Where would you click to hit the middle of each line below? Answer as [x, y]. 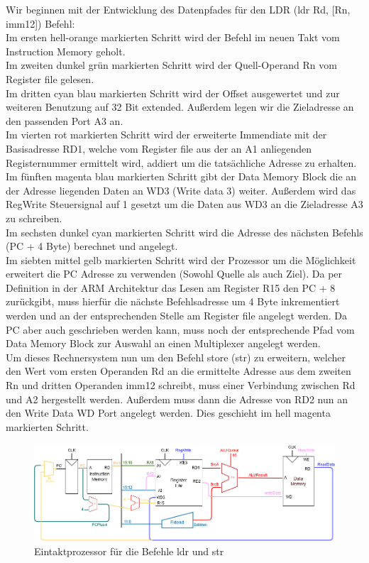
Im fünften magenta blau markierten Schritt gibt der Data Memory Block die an [181, 176]
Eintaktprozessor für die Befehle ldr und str [129, 551]
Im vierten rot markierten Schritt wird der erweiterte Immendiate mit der [166, 135]
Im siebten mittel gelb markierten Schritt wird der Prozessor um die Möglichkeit [181, 259]
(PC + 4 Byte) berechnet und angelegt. [92, 246]
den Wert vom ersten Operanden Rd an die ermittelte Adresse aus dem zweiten [178, 371]
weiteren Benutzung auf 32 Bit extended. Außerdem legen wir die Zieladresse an [180, 107]
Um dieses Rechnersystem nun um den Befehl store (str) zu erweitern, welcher [176, 357]
